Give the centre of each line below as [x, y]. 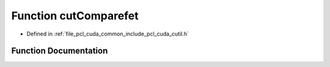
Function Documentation [60, 51]
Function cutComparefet [75, 16]
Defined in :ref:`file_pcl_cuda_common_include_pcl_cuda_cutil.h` [108, 34]
